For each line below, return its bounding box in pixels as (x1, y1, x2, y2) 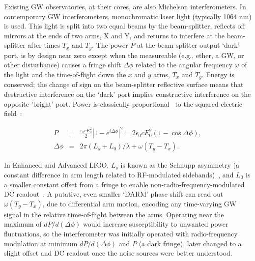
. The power (92, 40, 128, 50)
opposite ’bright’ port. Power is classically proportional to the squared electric (4, 98, 243, 109)
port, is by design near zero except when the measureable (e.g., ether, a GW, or (4, 50, 244, 60)
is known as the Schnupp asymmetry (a (120, 160, 239, 170)
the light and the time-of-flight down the (4, 69, 126, 80)
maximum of (4, 219, 42, 229)
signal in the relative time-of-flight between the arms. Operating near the (4, 209, 224, 219)
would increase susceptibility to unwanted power (83, 219, 228, 229)
